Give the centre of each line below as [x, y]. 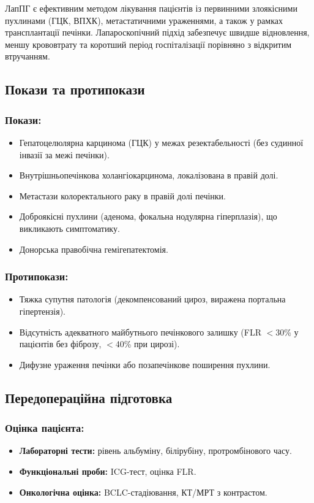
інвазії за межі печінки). [64, 154]
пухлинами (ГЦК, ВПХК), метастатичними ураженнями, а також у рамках [144, 20]
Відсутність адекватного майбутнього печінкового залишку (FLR [140, 332]
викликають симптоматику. [69, 228]
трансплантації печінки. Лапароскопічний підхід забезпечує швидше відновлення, [157, 32]
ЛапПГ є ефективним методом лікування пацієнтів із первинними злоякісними [151, 8]
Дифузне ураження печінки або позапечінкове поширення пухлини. [145, 364]
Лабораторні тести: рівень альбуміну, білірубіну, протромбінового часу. [155, 451]
